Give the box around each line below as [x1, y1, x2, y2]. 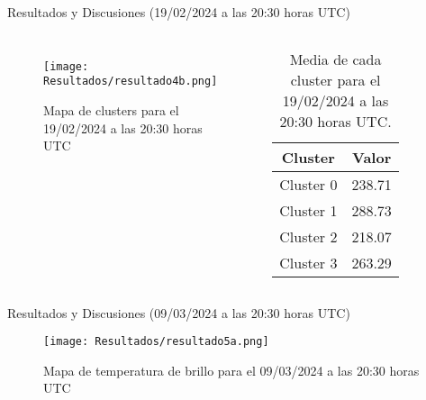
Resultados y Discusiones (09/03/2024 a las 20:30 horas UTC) [7, 303, 350, 322]
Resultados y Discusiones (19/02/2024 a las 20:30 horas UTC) [7, 3, 350, 21]
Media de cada [289, 48, 382, 69]
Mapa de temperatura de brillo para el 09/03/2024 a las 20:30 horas [43, 360, 420, 379]
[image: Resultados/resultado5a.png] [43, 335, 269, 349]
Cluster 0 [279, 173, 338, 195]
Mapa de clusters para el [43, 100, 179, 119]
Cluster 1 [279, 199, 338, 221]
